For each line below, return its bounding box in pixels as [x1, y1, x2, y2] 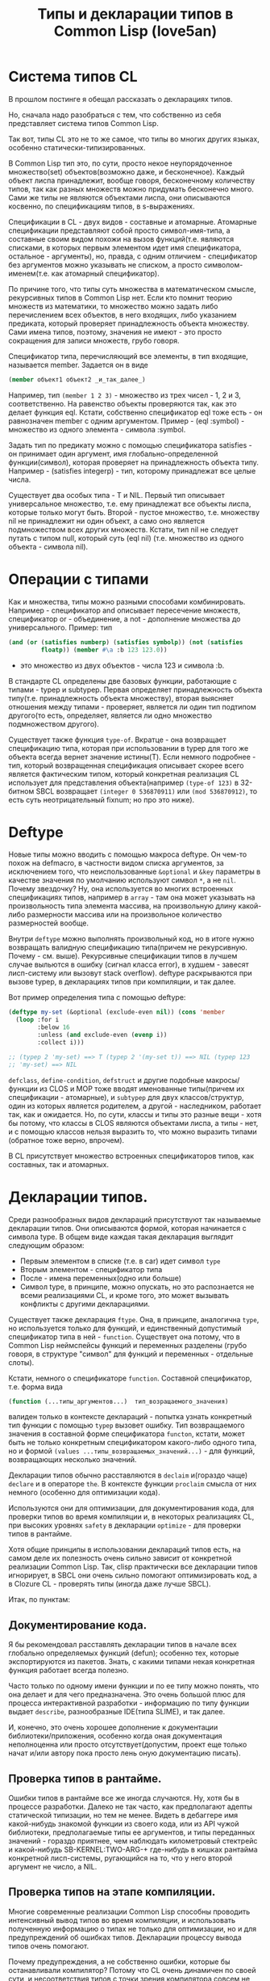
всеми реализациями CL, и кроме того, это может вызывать [19, 1290, 230, 1300]
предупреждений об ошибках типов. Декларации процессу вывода [8, 1933, 242, 1942]
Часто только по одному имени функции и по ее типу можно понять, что [8, 1681, 260, 1691]
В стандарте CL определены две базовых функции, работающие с [8, 676, 238, 685]
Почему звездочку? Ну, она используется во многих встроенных [8, 884, 234, 894]
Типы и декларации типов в [37, 5, 234, 23]
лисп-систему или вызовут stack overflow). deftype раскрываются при [8, 968, 252, 978]
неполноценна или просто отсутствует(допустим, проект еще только [8, 1739, 247, 1750]
